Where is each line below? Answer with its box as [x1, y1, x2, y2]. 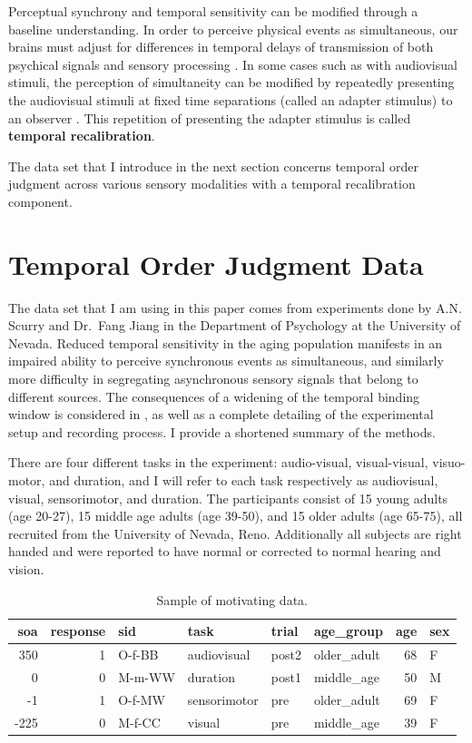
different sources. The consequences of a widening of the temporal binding [8, 386, 420, 406]
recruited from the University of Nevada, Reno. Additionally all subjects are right [8, 523, 462, 543]
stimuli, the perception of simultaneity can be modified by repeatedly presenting [8, 73, 455, 92]
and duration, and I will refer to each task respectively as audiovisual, [49, 471, 438, 489]
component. [8, 191, 73, 210]
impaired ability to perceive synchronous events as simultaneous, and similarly [8, 351, 444, 370]
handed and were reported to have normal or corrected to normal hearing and [8, 542, 441, 561]
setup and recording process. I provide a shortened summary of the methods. [8, 422, 436, 441]
